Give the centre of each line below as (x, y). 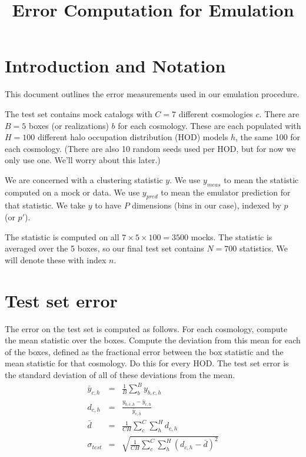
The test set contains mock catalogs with (79, 113)
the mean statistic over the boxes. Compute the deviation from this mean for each (153, 340)
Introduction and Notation (115, 66)
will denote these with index (56, 259)
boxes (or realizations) (69, 125)
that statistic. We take (45, 205)
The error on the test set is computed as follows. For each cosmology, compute (146, 328)
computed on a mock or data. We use (72, 192)
